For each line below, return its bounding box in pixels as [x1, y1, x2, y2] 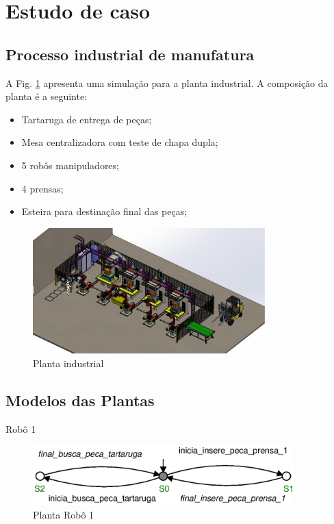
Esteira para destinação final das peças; [21, 204, 188, 219]
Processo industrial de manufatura [5, 43, 255, 64]
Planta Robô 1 [33, 508, 94, 521]
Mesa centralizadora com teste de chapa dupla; [21, 135, 218, 149]
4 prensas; [21, 181, 64, 195]
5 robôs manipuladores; [21, 158, 119, 172]
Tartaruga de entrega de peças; [21, 112, 152, 126]
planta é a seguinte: [5, 89, 88, 103]
